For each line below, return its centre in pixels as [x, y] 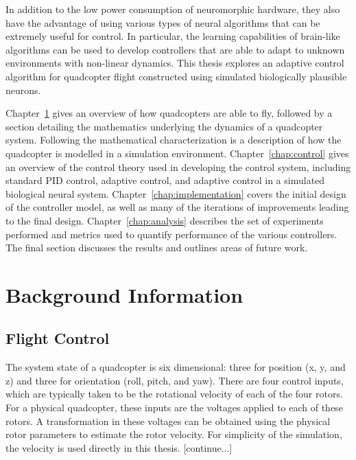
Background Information [124, 294]
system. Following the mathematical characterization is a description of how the [174, 140]
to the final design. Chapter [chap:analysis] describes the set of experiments [165, 220]
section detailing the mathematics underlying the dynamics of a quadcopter [164, 126]
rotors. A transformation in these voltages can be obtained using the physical [168, 421]
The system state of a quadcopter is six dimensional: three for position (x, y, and [176, 367]
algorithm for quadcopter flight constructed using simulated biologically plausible [176, 76]
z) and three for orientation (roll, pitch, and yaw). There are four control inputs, [175, 380]
